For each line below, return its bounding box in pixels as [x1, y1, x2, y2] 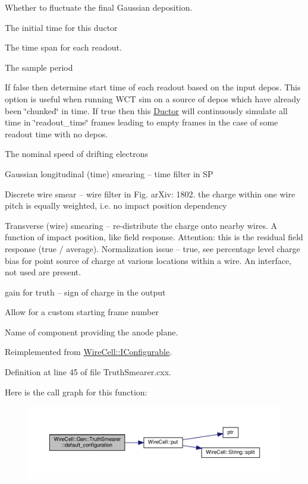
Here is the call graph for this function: [5, 385, 147, 398]
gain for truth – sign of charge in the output [5, 285, 166, 298]
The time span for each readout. [5, 41, 122, 54]
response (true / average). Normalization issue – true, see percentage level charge [5, 242, 300, 254]
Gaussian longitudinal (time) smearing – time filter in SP [5, 167, 213, 180]
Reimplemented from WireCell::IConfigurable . [5, 345, 172, 358]
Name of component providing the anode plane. [5, 325, 178, 338]
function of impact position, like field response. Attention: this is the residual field [5, 231, 303, 243]
